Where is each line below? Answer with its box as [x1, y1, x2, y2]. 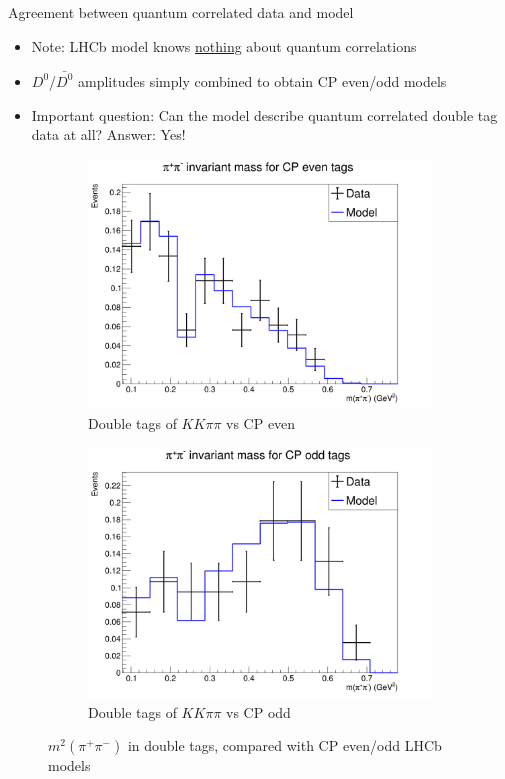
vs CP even [226, 412, 296, 433]
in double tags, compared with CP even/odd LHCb [127, 735, 442, 756]
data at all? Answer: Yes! [31, 124, 186, 145]
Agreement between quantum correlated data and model [8, 2, 354, 22]
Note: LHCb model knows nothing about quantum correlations [31, 35, 417, 56]
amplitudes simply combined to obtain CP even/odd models [78, 70, 447, 91]
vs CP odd [226, 701, 291, 722]
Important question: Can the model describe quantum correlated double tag [31, 104, 498, 125]
